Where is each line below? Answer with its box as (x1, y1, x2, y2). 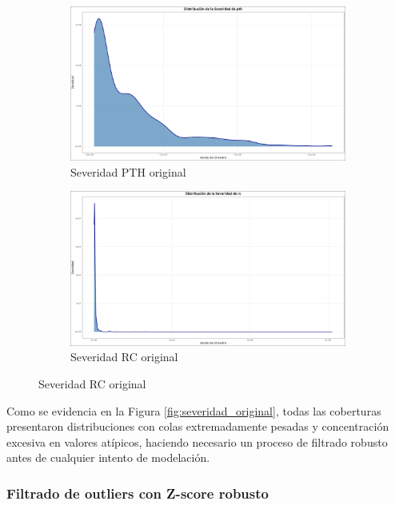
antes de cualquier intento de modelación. (6, 449, 210, 466)
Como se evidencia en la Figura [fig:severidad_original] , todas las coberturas (6, 402, 381, 419)
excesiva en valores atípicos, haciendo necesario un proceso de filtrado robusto (6, 433, 388, 450)
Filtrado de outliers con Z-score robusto (6, 483, 269, 503)
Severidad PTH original (70, 163, 186, 180)
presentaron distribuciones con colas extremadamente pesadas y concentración (6, 418, 389, 435)
